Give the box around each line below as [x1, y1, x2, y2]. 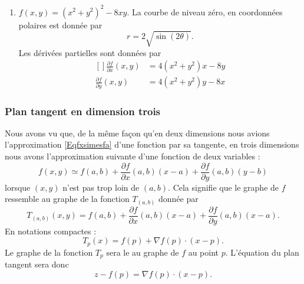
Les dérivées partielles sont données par [18, 46, 161, 58]
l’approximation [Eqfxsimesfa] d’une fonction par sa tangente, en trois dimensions [5, 138, 299, 151]
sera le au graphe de [106, 246, 179, 258]
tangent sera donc [5, 258, 69, 270]
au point [188, 246, 219, 258]
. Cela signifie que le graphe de [168, 181, 279, 193]
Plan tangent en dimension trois [5, 103, 161, 118]
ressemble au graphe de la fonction [5, 192, 130, 205]
